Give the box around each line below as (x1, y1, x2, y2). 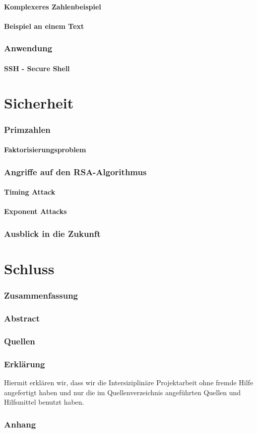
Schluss (4, 258, 55, 279)
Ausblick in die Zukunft (4, 227, 101, 239)
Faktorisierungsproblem (4, 144, 86, 155)
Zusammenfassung (4, 289, 78, 302)
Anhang (4, 418, 36, 430)
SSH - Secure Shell (4, 63, 70, 73)
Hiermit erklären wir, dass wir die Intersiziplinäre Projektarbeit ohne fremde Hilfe (4, 377, 254, 387)
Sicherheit (4, 92, 74, 112)
